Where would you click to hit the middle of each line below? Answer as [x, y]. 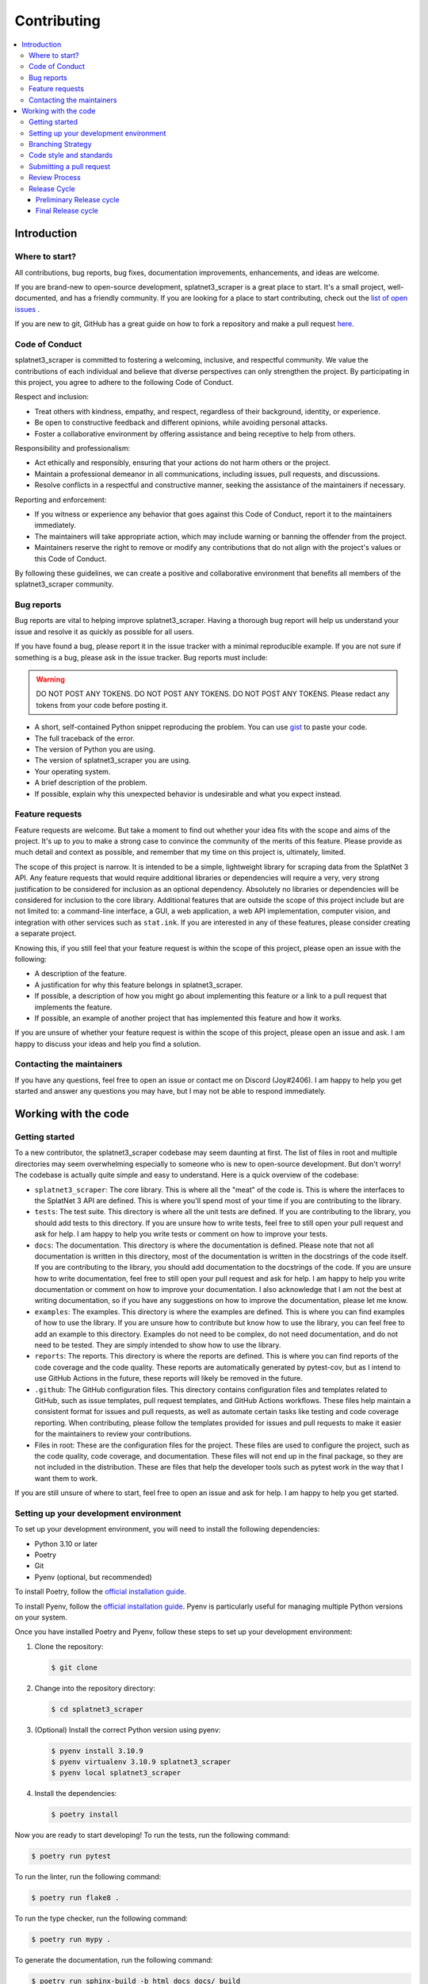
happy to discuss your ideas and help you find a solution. [108, 1044]
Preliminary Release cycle [78, 200]
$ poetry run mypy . [71, 1940]
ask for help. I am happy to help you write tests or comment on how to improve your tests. [181, 1234]
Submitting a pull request [70, 166]
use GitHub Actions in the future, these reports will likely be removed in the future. [168, 1378]
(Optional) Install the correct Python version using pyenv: [128, 1729]
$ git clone [75, 1667]
